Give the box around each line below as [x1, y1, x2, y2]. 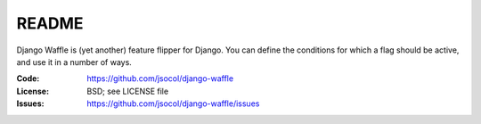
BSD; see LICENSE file [86, 86, 169, 96]
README [16, 13, 84, 33]
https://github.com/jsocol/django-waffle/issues [86, 98, 260, 109]
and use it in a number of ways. [16, 56, 133, 67]
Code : [16, 73, 40, 84]
